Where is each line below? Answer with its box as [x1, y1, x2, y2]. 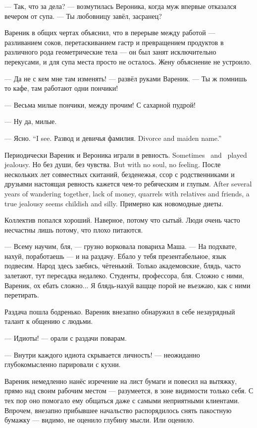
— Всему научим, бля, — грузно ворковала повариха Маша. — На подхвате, [4, 241, 237, 251]
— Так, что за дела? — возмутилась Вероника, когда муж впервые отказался [4, 1, 237, 11]
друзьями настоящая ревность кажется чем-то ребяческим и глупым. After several [4, 179, 252, 189]
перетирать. [4, 290, 39, 300]
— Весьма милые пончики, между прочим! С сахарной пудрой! [4, 99, 196, 110]
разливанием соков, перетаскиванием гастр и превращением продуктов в [4, 37, 224, 47]
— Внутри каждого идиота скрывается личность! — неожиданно [4, 349, 200, 360]
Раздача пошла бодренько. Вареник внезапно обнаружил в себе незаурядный [4, 306, 235, 316]
